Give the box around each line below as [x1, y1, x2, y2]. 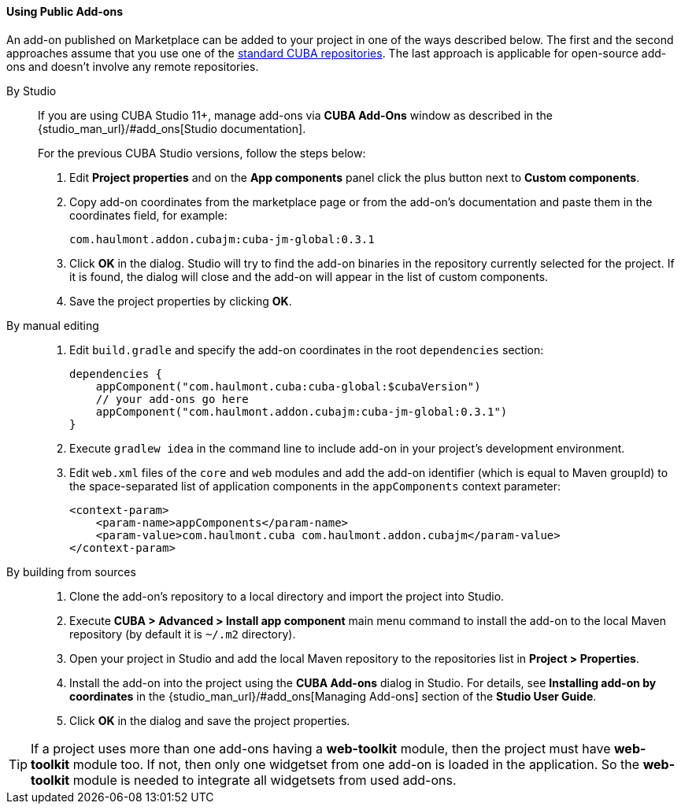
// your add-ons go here [95, 392, 249, 405]
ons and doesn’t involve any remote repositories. [6, 59, 259, 73]
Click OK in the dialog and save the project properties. [69, 713, 350, 727]
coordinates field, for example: [69, 208, 228, 222]
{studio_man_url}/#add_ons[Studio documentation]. [38, 121, 306, 135]
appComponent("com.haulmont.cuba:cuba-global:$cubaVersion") [95, 379, 481, 393]
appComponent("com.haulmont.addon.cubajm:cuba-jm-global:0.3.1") [95, 405, 508, 418]
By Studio [6, 83, 57, 98]
